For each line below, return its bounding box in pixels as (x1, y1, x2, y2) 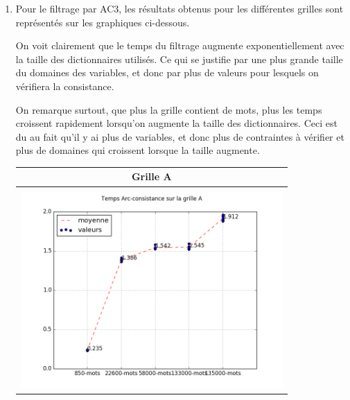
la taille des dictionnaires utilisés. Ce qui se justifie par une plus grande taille (15, 51, 343, 66)
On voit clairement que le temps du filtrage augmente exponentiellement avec (15, 38, 344, 53)
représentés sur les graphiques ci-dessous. (15, 15, 190, 29)
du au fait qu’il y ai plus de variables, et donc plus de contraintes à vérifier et (15, 129, 344, 144)
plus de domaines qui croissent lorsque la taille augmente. (15, 143, 260, 157)
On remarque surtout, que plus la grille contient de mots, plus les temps (15, 102, 322, 116)
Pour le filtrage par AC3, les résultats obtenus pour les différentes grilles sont (15, 1, 344, 15)
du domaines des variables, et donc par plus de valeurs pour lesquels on (15, 65, 319, 80)
